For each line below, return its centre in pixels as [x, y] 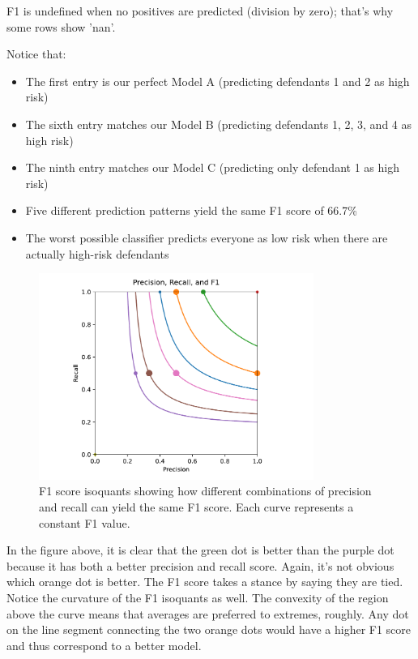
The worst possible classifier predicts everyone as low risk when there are [207, 237]
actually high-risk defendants [97, 253]
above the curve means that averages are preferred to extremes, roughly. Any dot [208, 613]
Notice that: [36, 54]
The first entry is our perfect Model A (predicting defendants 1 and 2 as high [218, 81]
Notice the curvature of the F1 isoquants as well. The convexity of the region [198, 598]
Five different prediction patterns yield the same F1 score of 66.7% [191, 210]
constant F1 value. [85, 522]
